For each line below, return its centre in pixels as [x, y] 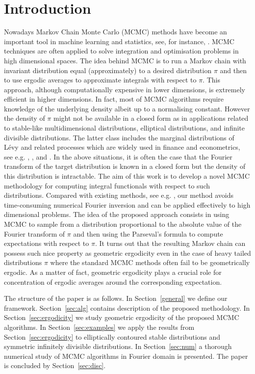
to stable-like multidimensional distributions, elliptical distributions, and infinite [125, 128]
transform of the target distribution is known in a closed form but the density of [125, 166]
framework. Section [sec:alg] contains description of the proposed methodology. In [127, 307]
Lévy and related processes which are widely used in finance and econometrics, [122, 147]
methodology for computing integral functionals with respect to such [107, 185]
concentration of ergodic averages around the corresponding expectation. [113, 281]
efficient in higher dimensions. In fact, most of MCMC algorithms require [114, 99]
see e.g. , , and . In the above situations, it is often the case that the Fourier [118, 156]
